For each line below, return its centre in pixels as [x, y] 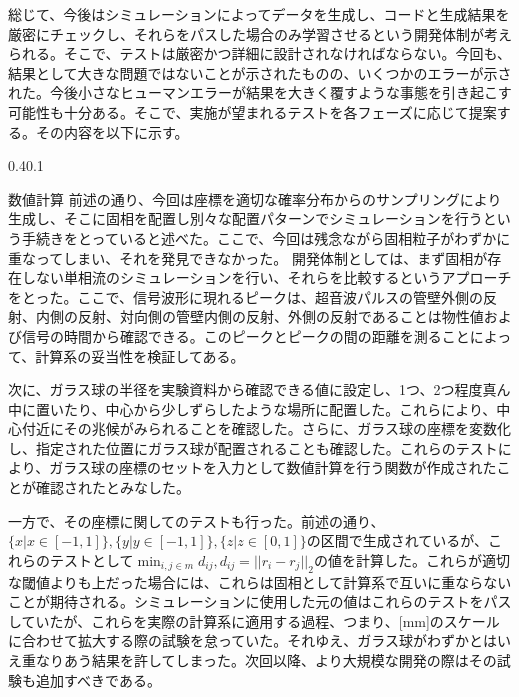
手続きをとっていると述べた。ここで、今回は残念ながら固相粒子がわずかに [266, 237]
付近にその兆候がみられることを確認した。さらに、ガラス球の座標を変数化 [266, 428]
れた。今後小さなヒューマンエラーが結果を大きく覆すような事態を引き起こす [260, 92]
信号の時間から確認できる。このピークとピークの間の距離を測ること [245, 335]
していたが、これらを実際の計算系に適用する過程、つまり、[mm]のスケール [254, 620]
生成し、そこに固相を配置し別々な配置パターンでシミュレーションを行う [245, 218]
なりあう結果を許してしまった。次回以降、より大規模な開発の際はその [266, 660]
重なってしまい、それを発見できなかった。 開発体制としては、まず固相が [248, 257]
